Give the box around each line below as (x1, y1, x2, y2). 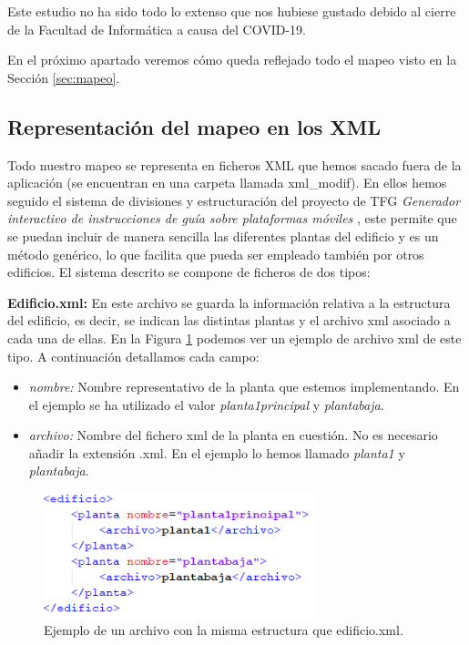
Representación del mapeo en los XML (7, 112, 382, 140)
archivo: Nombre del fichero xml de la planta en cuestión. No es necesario (28, 425, 438, 445)
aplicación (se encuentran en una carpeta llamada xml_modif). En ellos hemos (7, 173, 447, 192)
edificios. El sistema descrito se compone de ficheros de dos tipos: (7, 262, 371, 282)
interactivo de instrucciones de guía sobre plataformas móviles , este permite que (7, 209, 457, 228)
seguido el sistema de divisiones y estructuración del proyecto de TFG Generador (7, 190, 461, 210)
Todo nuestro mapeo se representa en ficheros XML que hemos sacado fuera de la (7, 155, 462, 174)
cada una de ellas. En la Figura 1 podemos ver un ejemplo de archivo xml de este (7, 328, 462, 347)
